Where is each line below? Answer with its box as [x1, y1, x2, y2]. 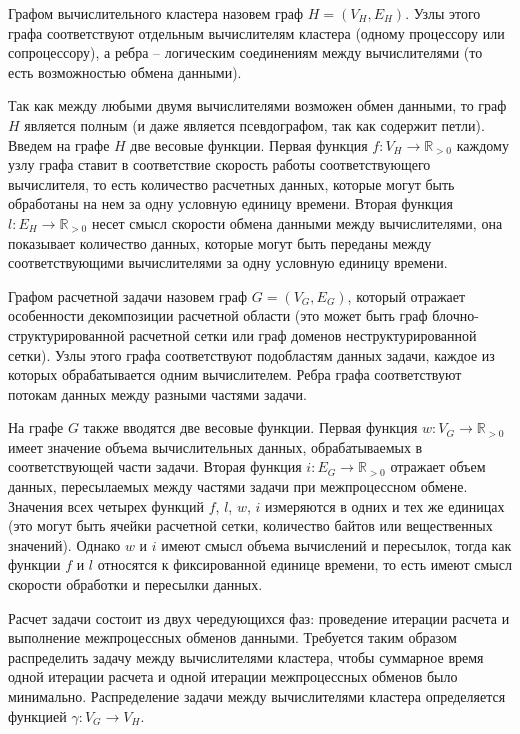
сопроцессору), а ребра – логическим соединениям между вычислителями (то [8, 42, 483, 63]
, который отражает [347, 285, 466, 306]
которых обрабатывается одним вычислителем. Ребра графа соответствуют [8, 364, 462, 385]
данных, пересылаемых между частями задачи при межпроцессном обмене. [8, 476, 468, 497]
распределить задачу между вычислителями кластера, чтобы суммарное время [8, 646, 484, 667]
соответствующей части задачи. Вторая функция [8, 456, 302, 477]
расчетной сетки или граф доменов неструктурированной [129, 324, 477, 345]
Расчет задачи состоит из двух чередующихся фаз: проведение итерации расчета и [8, 607, 510, 628]
